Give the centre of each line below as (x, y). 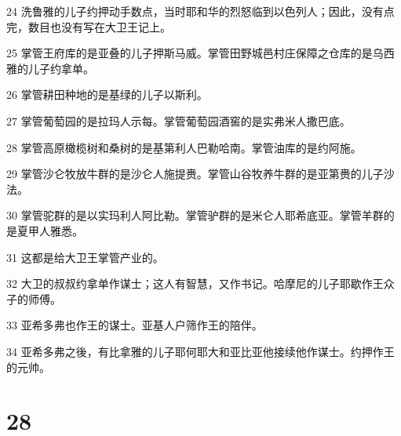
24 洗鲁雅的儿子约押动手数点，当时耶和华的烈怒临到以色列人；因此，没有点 (200, 11)
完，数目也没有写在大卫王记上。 (89, 26)
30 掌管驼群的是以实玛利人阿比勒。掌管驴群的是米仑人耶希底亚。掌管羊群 (195, 215)
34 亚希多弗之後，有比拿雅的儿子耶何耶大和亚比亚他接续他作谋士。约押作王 (200, 351)
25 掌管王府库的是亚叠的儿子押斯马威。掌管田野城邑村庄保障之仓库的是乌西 (200, 53)
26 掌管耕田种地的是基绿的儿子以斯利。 (107, 94)
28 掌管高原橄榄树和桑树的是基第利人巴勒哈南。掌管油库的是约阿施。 (184, 147)
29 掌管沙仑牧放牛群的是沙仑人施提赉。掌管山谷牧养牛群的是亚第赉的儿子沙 (200, 174)
